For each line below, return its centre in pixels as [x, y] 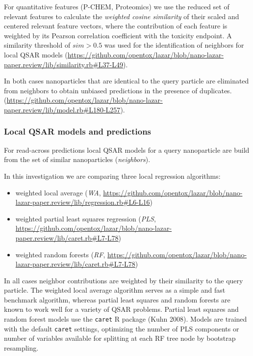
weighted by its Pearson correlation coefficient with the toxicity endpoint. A [118, 35]
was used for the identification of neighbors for [174, 45]
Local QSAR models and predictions [78, 131]
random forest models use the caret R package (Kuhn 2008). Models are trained [126, 319]
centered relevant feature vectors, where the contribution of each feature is [116, 26]
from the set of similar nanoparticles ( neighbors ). [77, 159]
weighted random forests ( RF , [60, 254]
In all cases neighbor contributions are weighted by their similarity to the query [124, 280]
